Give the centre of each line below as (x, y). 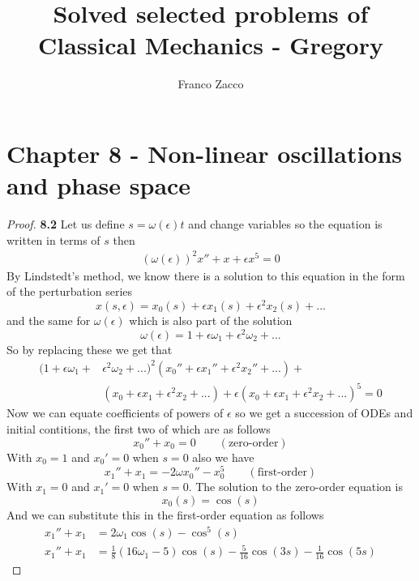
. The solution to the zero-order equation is (295, 487)
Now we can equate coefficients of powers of (115, 413)
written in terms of (53, 239)
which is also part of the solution (211, 320)
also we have (223, 457)
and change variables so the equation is (285, 224)
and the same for (49, 320)
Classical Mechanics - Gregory (211, 45)
